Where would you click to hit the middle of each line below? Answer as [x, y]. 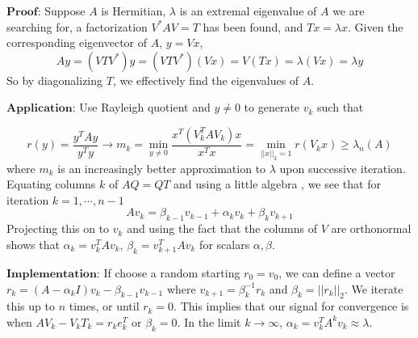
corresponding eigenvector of [77, 42]
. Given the [376, 26]
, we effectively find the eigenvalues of [206, 80]
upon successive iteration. [343, 168]
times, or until [104, 306]
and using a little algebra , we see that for [277, 184]
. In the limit [209, 321]
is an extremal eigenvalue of [248, 11]
